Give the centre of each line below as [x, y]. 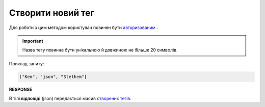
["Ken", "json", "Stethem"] [53, 77]
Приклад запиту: [26, 63]
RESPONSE [21, 89]
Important [33, 41]
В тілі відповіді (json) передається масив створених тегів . [70, 99]
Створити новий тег [52, 13]
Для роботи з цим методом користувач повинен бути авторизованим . [83, 27]
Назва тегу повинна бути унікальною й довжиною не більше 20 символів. [100, 50]
